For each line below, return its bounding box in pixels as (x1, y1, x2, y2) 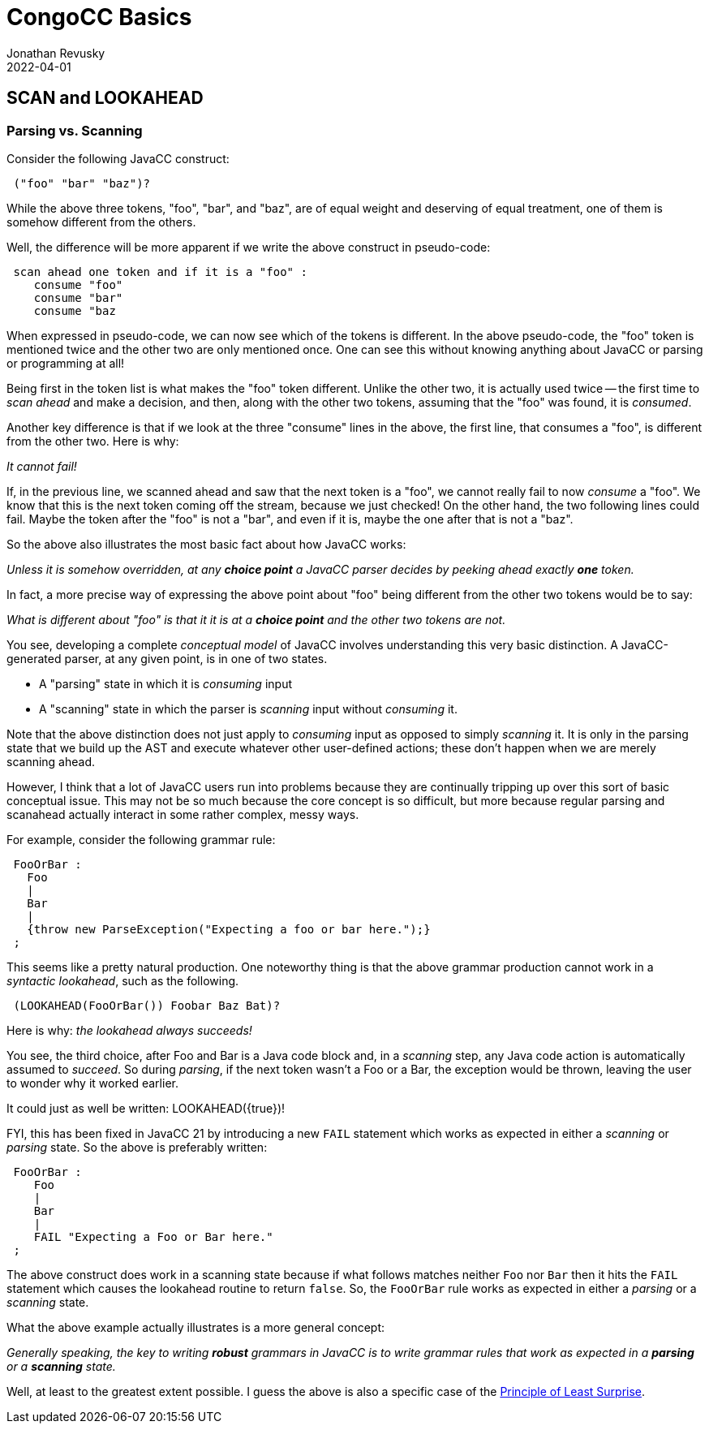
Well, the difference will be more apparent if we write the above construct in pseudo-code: (6, 239, 491, 254)
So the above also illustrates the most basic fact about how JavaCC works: (6, 536, 406, 551)
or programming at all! (6, 355, 125, 370)
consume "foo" (33, 278, 123, 291)
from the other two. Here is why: (6, 433, 179, 448)
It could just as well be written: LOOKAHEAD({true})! (6, 1100, 286, 1115)
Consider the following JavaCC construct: (6, 151, 230, 166)
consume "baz (33, 304, 116, 317)
